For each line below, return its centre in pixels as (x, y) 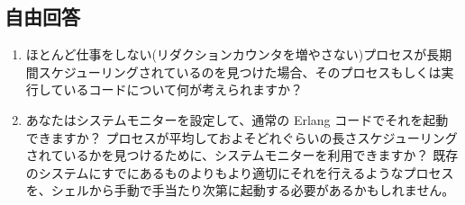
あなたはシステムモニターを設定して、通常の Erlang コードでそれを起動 (237, 119)
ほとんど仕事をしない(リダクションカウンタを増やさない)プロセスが (226, 54)
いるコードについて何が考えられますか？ (183, 89)
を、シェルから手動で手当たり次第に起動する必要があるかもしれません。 (240, 190)
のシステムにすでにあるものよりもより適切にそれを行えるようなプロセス (240, 172)
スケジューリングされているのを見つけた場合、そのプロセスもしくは (240, 71)
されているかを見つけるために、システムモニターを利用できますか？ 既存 (242, 155)
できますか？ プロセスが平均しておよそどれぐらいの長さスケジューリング (242, 137)
